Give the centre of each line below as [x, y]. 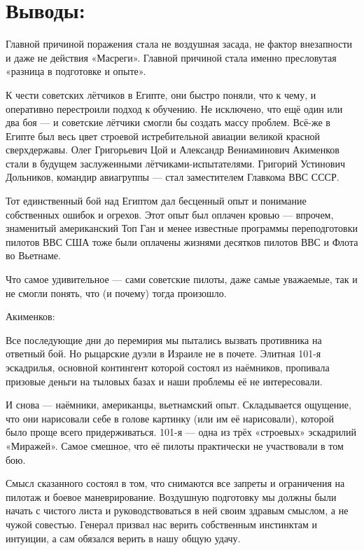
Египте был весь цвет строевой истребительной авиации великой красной [163, 136]
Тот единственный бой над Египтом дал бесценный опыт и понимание [156, 201]
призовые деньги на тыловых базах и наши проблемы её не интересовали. [164, 381]
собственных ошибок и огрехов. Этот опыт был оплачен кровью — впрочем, [170, 214]
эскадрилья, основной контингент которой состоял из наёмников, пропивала [168, 367]
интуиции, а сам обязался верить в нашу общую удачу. [123, 538]
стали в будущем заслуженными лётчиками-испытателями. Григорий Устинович [175, 163]
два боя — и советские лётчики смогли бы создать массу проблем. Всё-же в [168, 122]
